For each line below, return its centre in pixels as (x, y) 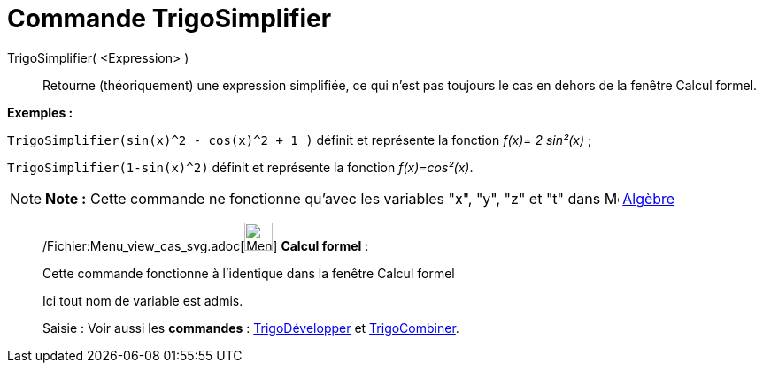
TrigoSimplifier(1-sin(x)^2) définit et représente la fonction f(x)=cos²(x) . (240, 167)
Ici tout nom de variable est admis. (143, 300)
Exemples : (40, 112)
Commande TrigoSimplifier (170, 19)
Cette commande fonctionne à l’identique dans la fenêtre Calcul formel (249, 273)
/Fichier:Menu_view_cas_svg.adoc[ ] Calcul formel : (206, 245)
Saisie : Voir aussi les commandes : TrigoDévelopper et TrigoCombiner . (251, 328)
